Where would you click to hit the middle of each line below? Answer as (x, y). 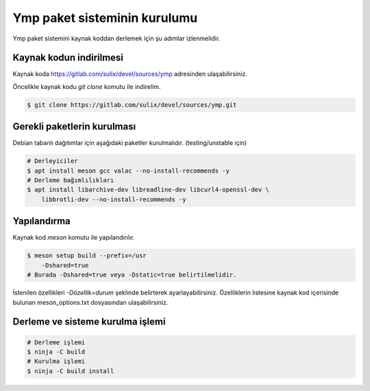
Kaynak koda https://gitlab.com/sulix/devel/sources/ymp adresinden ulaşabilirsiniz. (130, 74)
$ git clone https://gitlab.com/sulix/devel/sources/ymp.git (132, 105)
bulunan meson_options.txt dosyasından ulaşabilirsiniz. (90, 302)
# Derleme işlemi (56, 342)
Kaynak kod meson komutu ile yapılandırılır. (74, 238)
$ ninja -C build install (71, 371)
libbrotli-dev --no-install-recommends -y (114, 199)
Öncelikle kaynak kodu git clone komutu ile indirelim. (87, 86)
